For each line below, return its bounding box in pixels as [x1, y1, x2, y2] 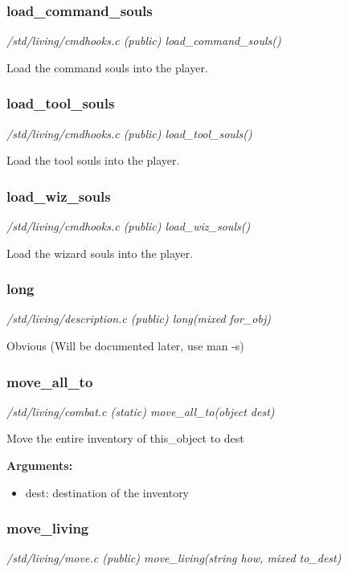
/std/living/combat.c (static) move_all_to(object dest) [6, 402, 275, 419]
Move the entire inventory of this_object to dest [6, 430, 244, 447]
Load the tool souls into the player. [6, 152, 180, 169]
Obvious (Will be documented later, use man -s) [6, 337, 244, 354]
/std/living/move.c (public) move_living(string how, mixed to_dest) [6, 550, 342, 566]
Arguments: [6, 457, 73, 474]
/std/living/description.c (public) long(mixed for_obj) [6, 310, 271, 327]
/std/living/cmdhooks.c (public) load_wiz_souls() [6, 218, 251, 235]
